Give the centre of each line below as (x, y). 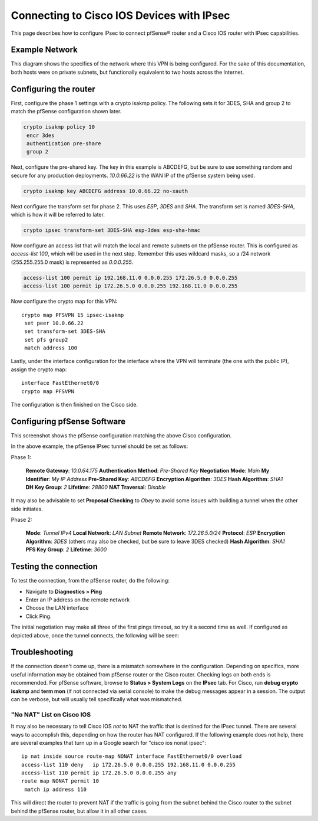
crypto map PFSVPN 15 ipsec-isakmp (73, 315)
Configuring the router (53, 89)
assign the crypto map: (39, 369)
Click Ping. (39, 616)
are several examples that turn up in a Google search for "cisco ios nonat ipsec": (108, 743)
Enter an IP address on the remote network (78, 600)
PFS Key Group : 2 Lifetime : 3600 (66, 549)
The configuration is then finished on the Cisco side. (74, 405)
